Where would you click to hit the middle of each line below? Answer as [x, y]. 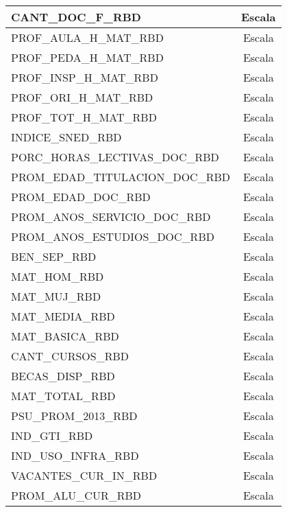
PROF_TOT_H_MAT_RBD [84, 117]
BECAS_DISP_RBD [63, 376]
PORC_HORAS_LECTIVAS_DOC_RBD [115, 157]
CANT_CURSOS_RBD [70, 356]
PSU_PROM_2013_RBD [74, 416]
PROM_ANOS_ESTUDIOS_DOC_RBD [113, 236]
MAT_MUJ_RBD [56, 296]
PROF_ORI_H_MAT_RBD [82, 97]
